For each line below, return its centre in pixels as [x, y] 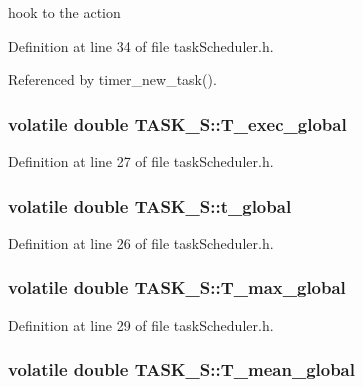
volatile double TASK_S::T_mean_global [181, 369]
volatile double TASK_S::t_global [150, 205]
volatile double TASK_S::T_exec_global [177, 123]
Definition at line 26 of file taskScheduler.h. [141, 242]
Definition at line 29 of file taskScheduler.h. [141, 324]
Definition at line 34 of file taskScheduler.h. [141, 45]
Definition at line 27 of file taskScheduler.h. [141, 161]
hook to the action [64, 12]
